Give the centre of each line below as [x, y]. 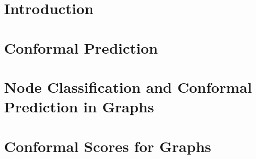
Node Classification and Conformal [128, 87]
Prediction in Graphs [79, 107]
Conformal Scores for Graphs [108, 146]
